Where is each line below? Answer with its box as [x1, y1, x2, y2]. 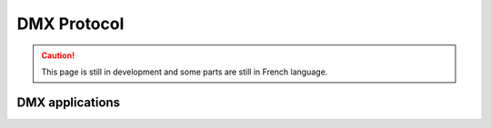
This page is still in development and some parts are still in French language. [41, 66, 328, 77]
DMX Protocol [16, 14, 125, 34]
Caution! [41, 50, 75, 61]
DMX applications [16, 94, 121, 110]
